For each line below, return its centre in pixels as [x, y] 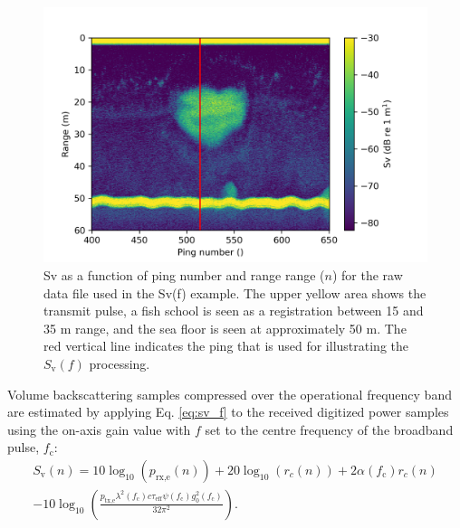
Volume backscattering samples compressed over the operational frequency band [230, 394]
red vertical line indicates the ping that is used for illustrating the [226, 346]
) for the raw [367, 274]
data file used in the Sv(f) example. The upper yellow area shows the [235, 292]
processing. [120, 363]
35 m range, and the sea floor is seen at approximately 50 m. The [225, 328]
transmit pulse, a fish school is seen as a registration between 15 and [234, 311]
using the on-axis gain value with [99, 429]
